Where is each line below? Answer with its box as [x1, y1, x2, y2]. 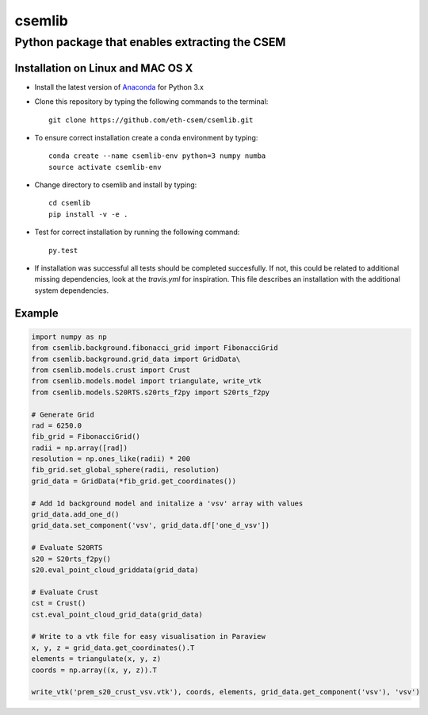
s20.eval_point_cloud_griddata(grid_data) [31, 566, 199, 575]
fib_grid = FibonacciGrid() [31, 432, 140, 441]
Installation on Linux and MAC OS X [14, 61, 193, 75]
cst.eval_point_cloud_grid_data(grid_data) [31, 609, 204, 619]
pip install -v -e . [48, 210, 128, 218]
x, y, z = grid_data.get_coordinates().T [31, 643, 195, 652]
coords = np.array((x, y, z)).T [31, 665, 158, 675]
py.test [48, 246, 78, 255]
